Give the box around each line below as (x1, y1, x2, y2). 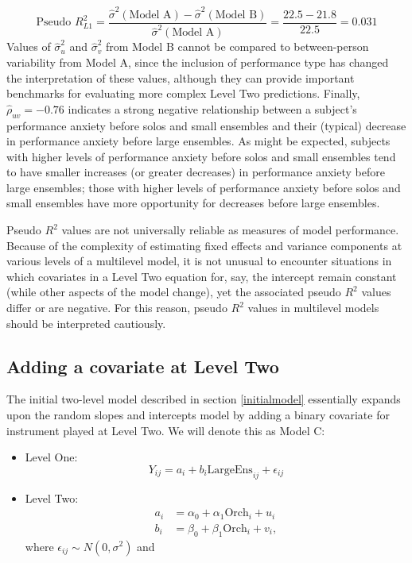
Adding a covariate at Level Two (6, 353, 279, 378)
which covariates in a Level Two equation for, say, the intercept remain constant (6, 268, 397, 284)
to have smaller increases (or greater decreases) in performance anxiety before (6, 164, 385, 180)
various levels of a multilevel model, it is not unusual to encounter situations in (6, 253, 392, 269)
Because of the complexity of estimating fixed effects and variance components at (6, 237, 402, 253)
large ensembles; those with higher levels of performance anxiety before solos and (6, 179, 401, 195)
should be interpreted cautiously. (6, 314, 166, 331)
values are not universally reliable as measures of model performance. (61, 222, 399, 238)
